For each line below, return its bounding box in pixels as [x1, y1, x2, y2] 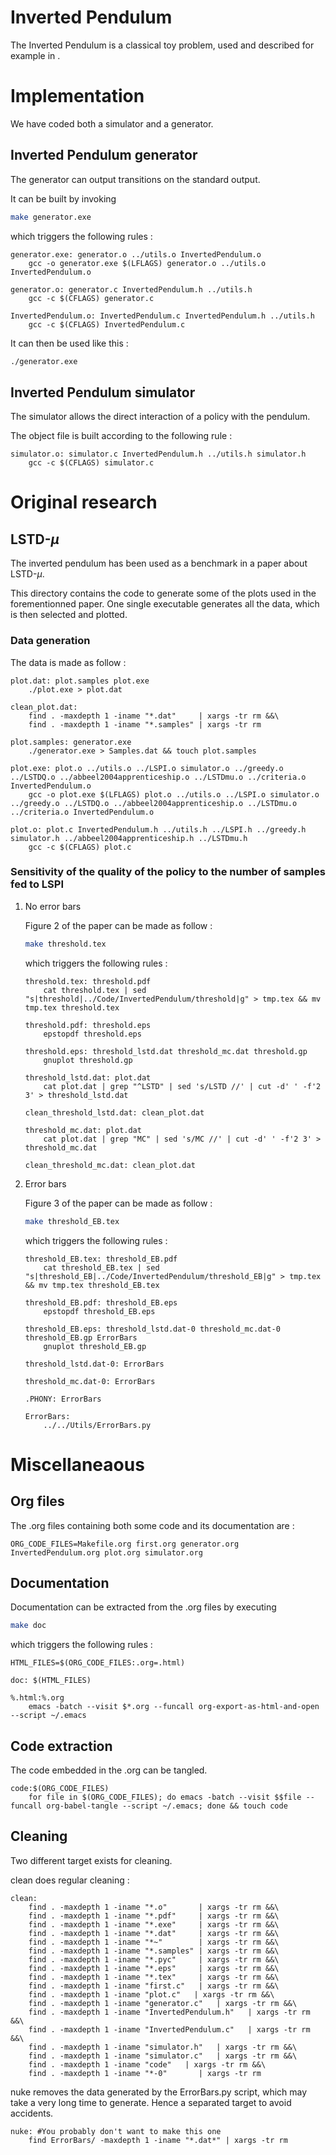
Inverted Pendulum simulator [10, 384, 196, 401]
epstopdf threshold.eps [43, 1029, 142, 1039]
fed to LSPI [10, 877, 64, 891]
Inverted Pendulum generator [10, 147, 198, 164]
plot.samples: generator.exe [10, 737, 132, 747]
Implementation [10, 85, 145, 108]
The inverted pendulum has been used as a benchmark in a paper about [10, 557, 308, 570]
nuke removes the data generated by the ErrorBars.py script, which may [10, 2086, 308, 2098]
